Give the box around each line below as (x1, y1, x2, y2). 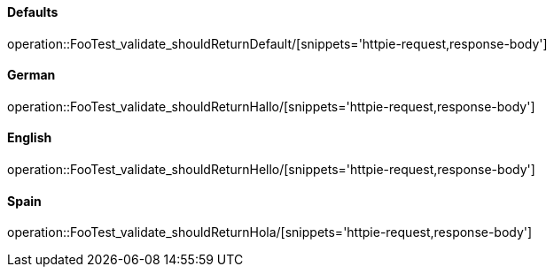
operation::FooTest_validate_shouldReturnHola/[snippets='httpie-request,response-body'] (7, 225, 533, 240)
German (7, 67, 56, 83)
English (7, 130, 52, 146)
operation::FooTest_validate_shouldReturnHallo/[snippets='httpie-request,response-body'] (7, 98, 535, 114)
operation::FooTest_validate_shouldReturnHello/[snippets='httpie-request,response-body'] (7, 162, 535, 178)
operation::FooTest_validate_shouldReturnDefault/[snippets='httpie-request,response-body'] (7, 35, 548, 51)
